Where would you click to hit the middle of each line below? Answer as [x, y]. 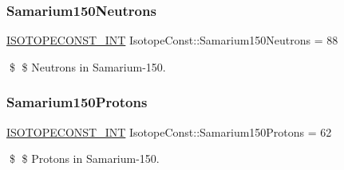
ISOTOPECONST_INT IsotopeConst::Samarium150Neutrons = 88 [172, 40]
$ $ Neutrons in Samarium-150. [87, 66]
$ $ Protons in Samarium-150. [84, 158]
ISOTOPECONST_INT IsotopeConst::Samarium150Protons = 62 [169, 131]
